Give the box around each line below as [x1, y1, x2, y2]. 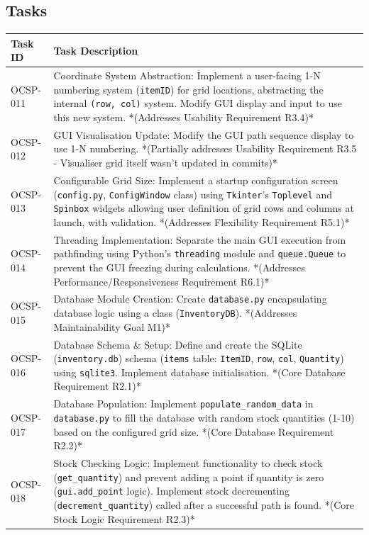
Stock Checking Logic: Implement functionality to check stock [53, 456, 323, 471]
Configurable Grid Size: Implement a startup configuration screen [53, 172, 338, 187]
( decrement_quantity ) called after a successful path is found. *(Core [53, 497, 355, 512]
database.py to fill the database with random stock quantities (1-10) [53, 410, 355, 424]
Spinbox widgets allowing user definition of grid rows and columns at [53, 201, 354, 215]
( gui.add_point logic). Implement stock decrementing [53, 483, 290, 498]
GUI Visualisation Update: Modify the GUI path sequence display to [53, 127, 354, 142]
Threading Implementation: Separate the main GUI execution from [53, 232, 346, 247]
